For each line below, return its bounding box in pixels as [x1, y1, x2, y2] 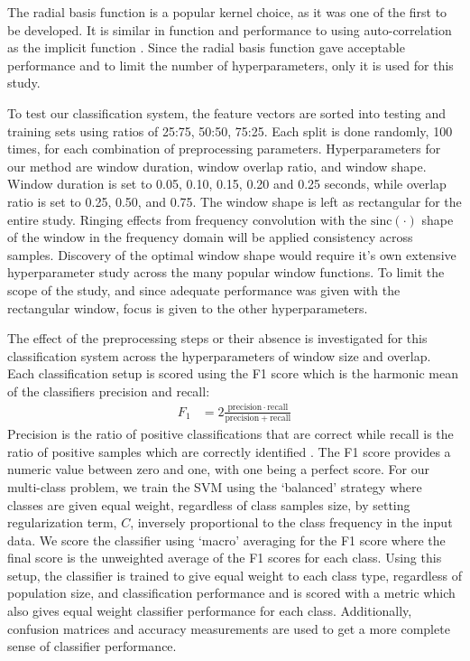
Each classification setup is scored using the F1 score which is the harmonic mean [7, 364, 459, 383]
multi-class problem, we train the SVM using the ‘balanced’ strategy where [7, 477, 422, 496]
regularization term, [7, 513, 117, 532]
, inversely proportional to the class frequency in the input [130, 513, 453, 532]
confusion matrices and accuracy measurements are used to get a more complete [7, 619, 450, 638]
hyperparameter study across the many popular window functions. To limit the [7, 263, 445, 282]
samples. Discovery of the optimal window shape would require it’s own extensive [7, 245, 456, 264]
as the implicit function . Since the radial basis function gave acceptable [7, 38, 405, 57]
